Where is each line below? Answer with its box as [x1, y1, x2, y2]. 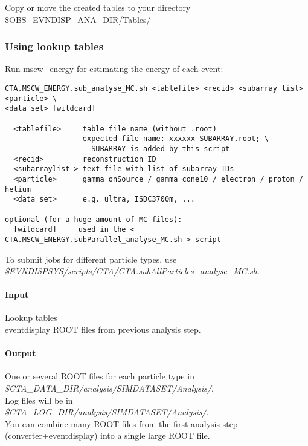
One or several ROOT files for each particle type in [5, 370, 194, 382]
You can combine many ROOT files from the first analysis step [5, 417, 238, 430]
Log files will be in [5, 393, 73, 406]
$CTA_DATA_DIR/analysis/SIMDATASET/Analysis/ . [5, 382, 214, 395]
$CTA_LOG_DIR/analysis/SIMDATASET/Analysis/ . [5, 405, 209, 418]
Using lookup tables [5, 39, 104, 54]
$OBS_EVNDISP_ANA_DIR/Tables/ [5, 13, 151, 25]
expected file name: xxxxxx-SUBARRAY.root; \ [82, 134, 269, 143]
